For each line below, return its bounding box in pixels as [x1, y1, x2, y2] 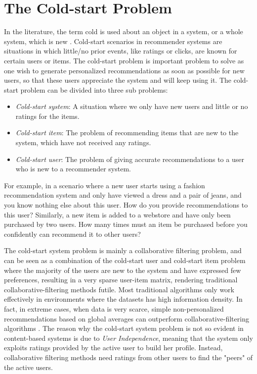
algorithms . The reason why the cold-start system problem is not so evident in [4, 323, 244, 333]
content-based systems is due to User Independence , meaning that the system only [4, 332, 253, 343]
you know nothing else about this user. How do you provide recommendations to [4, 200, 248, 210]
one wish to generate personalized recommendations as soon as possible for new [4, 65, 245, 75]
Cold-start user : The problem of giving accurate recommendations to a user [15, 154, 244, 164]
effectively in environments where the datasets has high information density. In [4, 294, 243, 304]
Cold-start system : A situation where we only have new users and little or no [15, 101, 248, 111]
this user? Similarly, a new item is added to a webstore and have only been [4, 209, 231, 219]
